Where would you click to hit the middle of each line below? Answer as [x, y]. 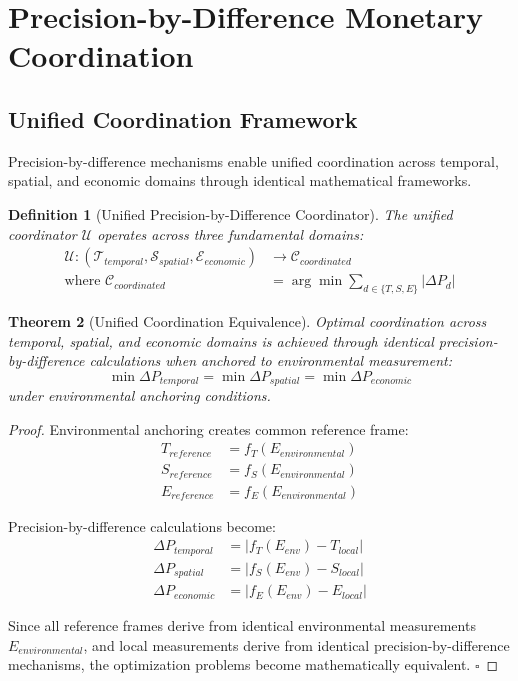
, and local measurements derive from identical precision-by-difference [296, 644]
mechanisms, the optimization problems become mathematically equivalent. [239, 664]
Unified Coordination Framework [183, 118]
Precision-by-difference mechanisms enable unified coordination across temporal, [253, 160]
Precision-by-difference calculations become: [142, 525]
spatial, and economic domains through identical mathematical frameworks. [240, 180]
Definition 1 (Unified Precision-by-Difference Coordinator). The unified [230, 213]
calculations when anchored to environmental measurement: [271, 360]
